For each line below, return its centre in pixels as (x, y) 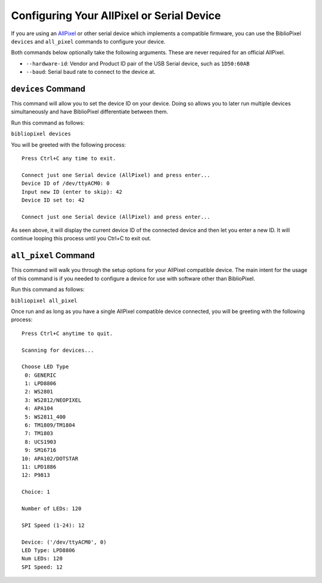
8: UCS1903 (41, 442)
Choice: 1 (36, 492)
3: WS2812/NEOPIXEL (53, 400)
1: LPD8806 (41, 384)
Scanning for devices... (58, 350)
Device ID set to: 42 (53, 200)
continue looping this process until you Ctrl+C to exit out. (81, 238)
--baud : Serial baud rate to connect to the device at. (91, 72)
